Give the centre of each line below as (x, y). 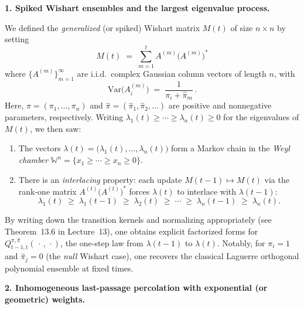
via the (277, 179)
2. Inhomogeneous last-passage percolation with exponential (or (136, 288)
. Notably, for (241, 242)
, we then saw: (56, 128)
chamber (33, 160)
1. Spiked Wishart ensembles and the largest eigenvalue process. (137, 8)
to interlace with (206, 191)
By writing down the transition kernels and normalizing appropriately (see (138, 220)
